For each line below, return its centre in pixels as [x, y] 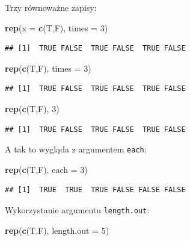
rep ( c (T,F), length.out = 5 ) [57, 230]
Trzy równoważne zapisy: [51, 7]
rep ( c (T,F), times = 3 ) [48, 68]
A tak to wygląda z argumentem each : [76, 149]
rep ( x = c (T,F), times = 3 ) [57, 27]
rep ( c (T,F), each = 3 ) [46, 169]
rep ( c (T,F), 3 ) [32, 108]
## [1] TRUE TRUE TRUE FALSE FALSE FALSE [95, 190]
